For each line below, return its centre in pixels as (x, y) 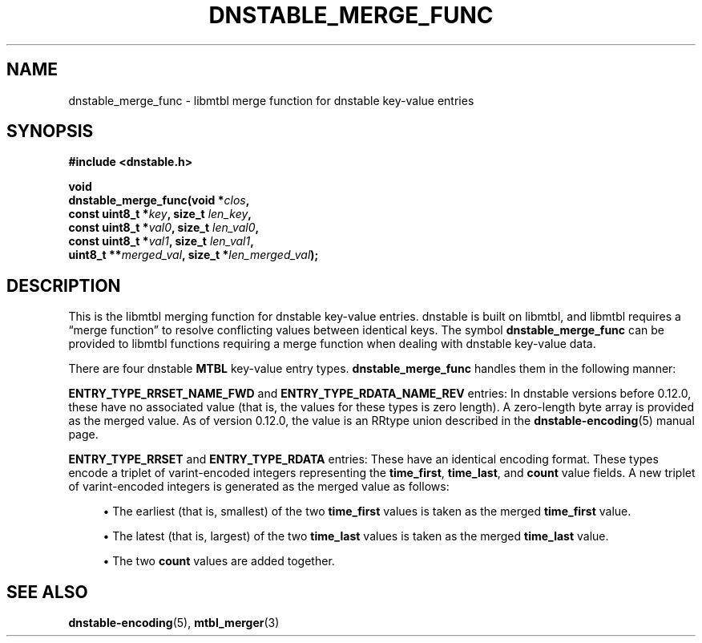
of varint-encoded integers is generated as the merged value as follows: (259, 487)
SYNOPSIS (50, 131)
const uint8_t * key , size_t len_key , (160, 214)
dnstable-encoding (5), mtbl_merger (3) (174, 623)
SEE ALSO (47, 592)
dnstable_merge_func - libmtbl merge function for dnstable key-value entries (271, 100)
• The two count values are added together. (219, 561)
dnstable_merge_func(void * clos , (159, 200)
